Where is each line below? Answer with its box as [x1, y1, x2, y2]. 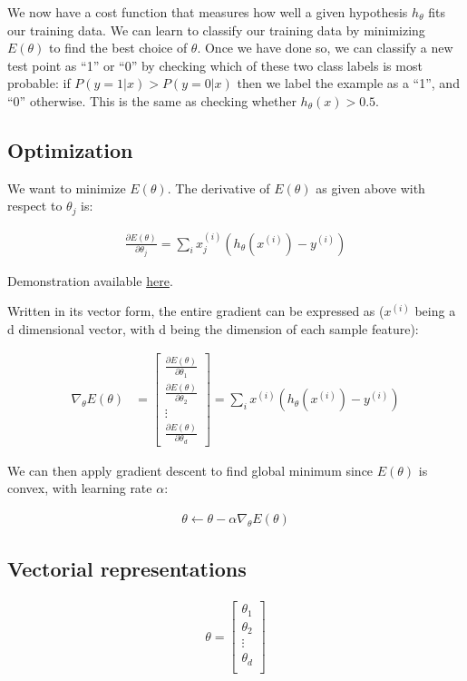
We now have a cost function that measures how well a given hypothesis [7, 3, 408, 21]
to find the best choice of [49, 38, 188, 57]
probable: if [7, 74, 71, 93]
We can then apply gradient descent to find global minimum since [7, 460, 374, 479]
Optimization [7, 135, 133, 163]
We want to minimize [7, 178, 126, 197]
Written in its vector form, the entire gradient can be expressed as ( [7, 301, 384, 321]
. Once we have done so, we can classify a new [197, 38, 453, 57]
